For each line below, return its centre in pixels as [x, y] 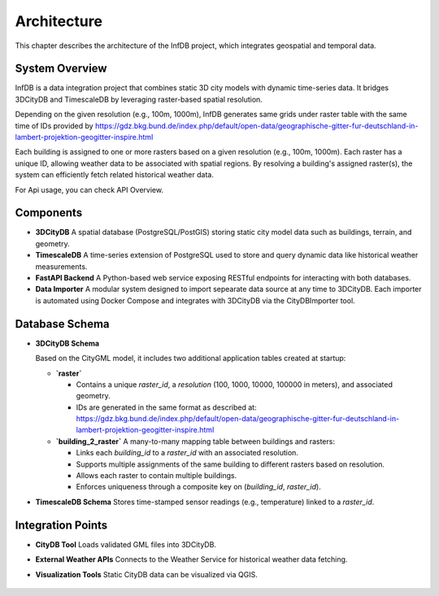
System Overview [61, 69]
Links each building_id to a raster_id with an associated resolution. [187, 453]
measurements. [61, 266]
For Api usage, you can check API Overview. [89, 189]
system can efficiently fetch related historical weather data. [115, 175]
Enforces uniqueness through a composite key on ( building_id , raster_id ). [198, 487]
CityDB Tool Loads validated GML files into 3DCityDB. [126, 544]
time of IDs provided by [54, 125]
